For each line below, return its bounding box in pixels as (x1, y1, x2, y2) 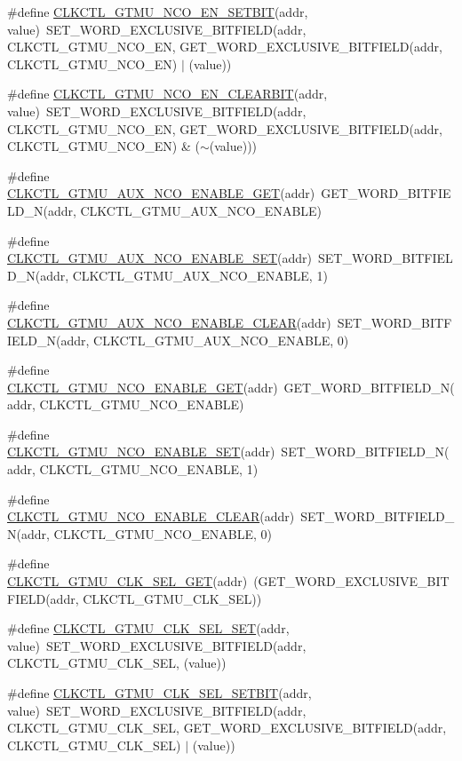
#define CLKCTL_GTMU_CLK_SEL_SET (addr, (7, 619, 290, 638)
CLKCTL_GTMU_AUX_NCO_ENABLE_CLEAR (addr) (7, 313, 331, 331)
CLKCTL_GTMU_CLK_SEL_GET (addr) (7, 572, 248, 591)
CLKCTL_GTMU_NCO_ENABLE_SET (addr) (7, 442, 275, 461)
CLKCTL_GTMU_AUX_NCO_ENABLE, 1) (72, 266, 328, 284)
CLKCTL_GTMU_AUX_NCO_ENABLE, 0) (93, 330, 349, 349)
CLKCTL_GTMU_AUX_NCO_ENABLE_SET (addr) (7, 249, 312, 267)
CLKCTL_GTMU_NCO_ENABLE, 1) (39, 460, 259, 479)
